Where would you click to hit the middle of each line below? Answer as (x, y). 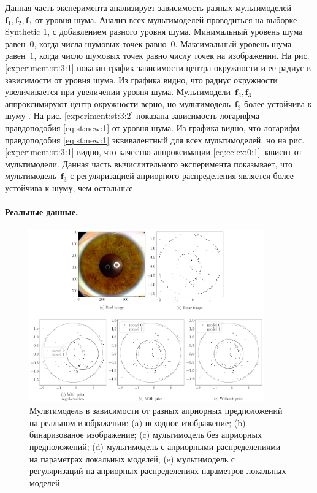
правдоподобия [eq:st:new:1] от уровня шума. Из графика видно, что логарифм (152, 127)
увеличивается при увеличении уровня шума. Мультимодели (118, 92)
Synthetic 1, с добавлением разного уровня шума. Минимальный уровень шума (154, 32)
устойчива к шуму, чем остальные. (70, 187)
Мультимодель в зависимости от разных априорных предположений (156, 411)
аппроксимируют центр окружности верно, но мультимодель (118, 103)
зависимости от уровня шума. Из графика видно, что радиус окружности (141, 79)
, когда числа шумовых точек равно (100, 43)
